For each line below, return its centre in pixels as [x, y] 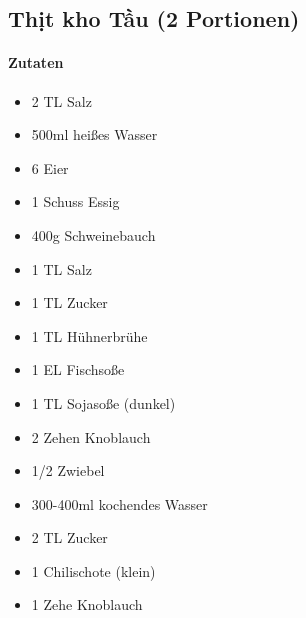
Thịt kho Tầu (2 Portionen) [154, 18]
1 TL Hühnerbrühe [89, 335]
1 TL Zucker [69, 302]
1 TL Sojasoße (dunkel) [103, 402]
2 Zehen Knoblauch [91, 436]
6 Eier [50, 167]
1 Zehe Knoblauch [87, 604]
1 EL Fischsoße [78, 369]
